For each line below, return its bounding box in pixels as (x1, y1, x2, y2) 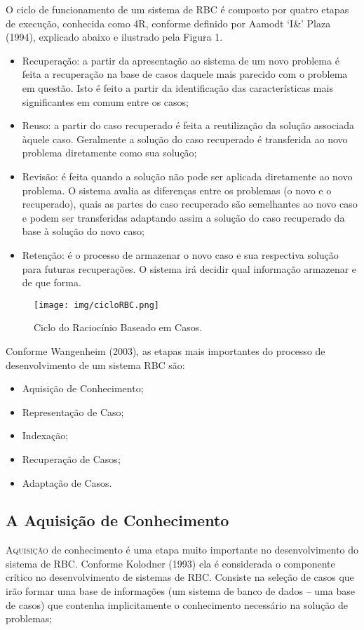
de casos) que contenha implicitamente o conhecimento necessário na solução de (6, 597, 349, 612)
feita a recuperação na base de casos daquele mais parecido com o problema (22, 67, 348, 81)
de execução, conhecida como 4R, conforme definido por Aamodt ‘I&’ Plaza (6, 15, 331, 30)
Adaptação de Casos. (22, 475, 112, 490)
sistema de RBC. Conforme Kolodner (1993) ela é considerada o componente (6, 556, 335, 570)
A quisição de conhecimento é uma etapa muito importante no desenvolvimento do (6, 542, 359, 557)
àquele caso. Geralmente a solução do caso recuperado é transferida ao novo (22, 131, 348, 146)
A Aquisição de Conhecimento (6, 509, 229, 531)
